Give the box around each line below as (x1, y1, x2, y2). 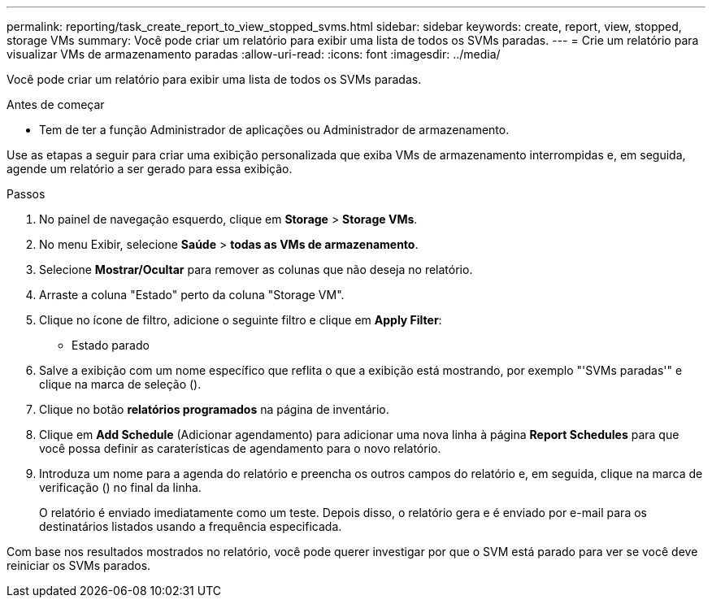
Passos (7, 187, 46, 201)
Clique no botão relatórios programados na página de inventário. (39, 402, 389, 416)
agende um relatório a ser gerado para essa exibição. (7, 162, 293, 176)
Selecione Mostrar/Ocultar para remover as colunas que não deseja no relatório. (39, 263, 473, 276)
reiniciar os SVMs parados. (7, 558, 151, 572)
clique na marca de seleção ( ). (39, 377, 202, 391)
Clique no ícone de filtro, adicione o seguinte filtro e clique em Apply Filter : (39, 313, 442, 327)
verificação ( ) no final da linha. (39, 480, 202, 494)
